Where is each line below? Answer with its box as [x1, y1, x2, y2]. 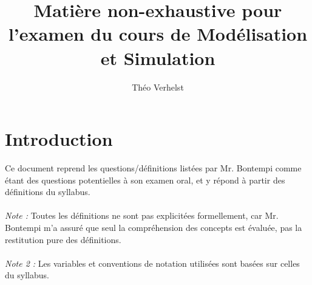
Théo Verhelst [132, 80, 184, 93]
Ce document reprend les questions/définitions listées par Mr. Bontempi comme [5, 162, 302, 174]
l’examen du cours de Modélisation [8, 21, 308, 46]
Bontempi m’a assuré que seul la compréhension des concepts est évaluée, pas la [5, 221, 302, 233]
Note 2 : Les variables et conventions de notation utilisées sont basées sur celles [5, 256, 300, 269]
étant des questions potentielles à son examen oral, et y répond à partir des [5, 173, 285, 186]
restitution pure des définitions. [5, 233, 121, 246]
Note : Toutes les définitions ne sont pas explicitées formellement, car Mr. [5, 209, 279, 222]
